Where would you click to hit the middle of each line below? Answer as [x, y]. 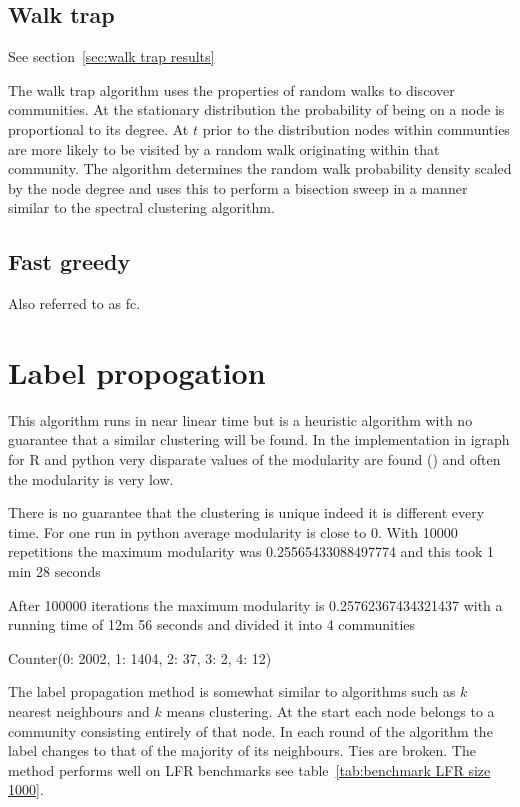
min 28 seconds [54, 571]
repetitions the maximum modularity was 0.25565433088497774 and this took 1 [251, 551]
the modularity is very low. [91, 478]
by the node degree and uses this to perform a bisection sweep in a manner [238, 187]
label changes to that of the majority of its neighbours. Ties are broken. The [242, 750]
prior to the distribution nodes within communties [356, 128]
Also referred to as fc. [74, 303]
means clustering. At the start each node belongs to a [330, 711]
